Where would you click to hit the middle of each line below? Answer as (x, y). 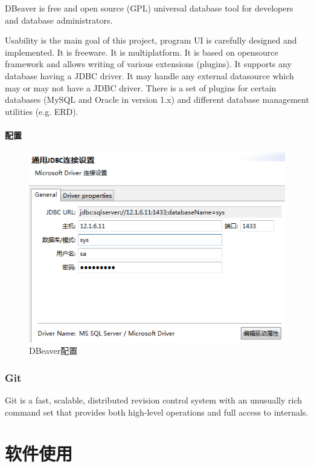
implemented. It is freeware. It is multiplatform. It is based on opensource (142, 52)
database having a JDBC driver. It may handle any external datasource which (149, 75)
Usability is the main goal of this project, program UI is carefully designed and (151, 40)
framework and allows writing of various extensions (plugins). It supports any (148, 64)
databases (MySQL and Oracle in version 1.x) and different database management (157, 100)
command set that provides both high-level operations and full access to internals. (157, 412)
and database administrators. (59, 20)
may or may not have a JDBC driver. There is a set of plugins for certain (141, 87)
